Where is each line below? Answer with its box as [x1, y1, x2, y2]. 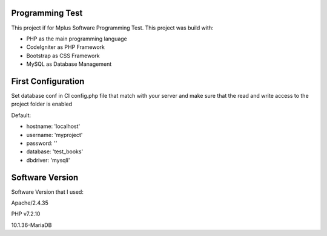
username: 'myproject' [26, 131, 83, 138]
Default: [11, 112, 31, 119]
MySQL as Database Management [26, 60, 112, 68]
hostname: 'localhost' [26, 123, 81, 130]
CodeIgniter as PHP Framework [26, 43, 105, 51]
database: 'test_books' [26, 148, 84, 155]
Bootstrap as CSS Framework [26, 52, 100, 59]
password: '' [26, 139, 58, 147]
